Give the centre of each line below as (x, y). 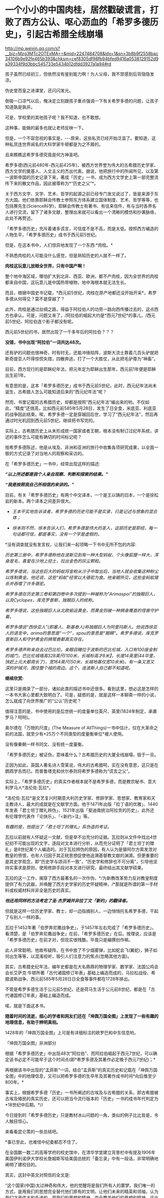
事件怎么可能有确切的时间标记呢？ (47, 437)
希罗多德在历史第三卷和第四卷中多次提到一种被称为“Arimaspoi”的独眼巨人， (81, 594)
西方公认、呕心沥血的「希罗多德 (86, 22)
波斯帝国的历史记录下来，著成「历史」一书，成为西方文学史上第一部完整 (82, 177)
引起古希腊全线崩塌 (65, 34)
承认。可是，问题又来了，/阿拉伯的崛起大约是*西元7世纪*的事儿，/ (80, 315)
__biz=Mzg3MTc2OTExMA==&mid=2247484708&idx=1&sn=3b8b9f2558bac (82, 53)
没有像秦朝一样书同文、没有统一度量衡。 (46, 744)
